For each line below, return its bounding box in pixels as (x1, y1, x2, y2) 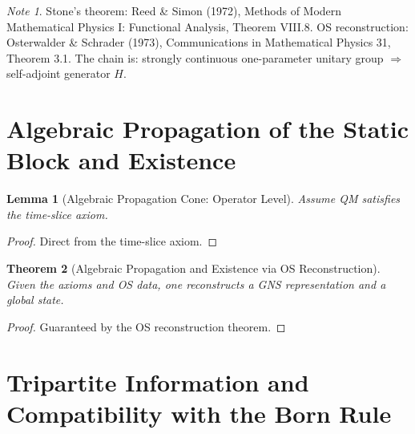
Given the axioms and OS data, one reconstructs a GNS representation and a (6, 275, 386, 292)
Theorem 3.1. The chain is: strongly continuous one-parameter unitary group (6, 49, 384, 66)
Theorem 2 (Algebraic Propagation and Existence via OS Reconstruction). (6, 260, 381, 277)
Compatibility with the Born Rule (6, 396, 392, 429)
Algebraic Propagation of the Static (6, 112, 409, 145)
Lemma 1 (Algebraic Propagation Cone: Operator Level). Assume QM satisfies (6, 190, 401, 207)
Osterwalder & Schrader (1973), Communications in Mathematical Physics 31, (6, 34, 391, 51)
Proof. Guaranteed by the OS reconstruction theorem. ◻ (6, 318, 286, 335)
